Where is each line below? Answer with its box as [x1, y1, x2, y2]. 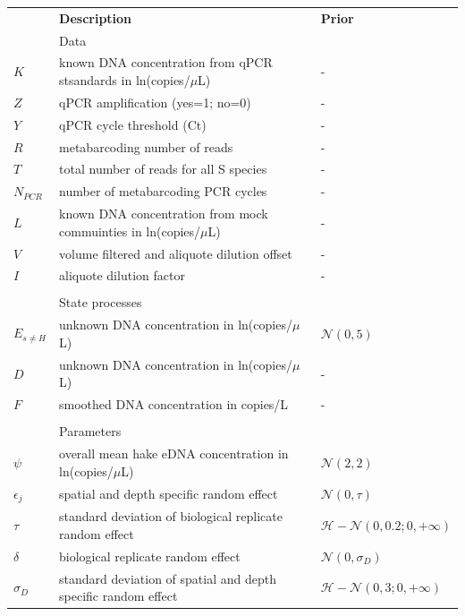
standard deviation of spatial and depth [59, 569, 276, 587]
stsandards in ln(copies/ [59, 71, 190, 90]
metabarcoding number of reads [59, 137, 233, 156]
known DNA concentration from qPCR [59, 53, 273, 72]
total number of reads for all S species [59, 159, 267, 178]
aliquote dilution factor [59, 266, 185, 285]
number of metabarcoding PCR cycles [59, 182, 267, 201]
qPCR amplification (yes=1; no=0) [59, 92, 251, 111]
